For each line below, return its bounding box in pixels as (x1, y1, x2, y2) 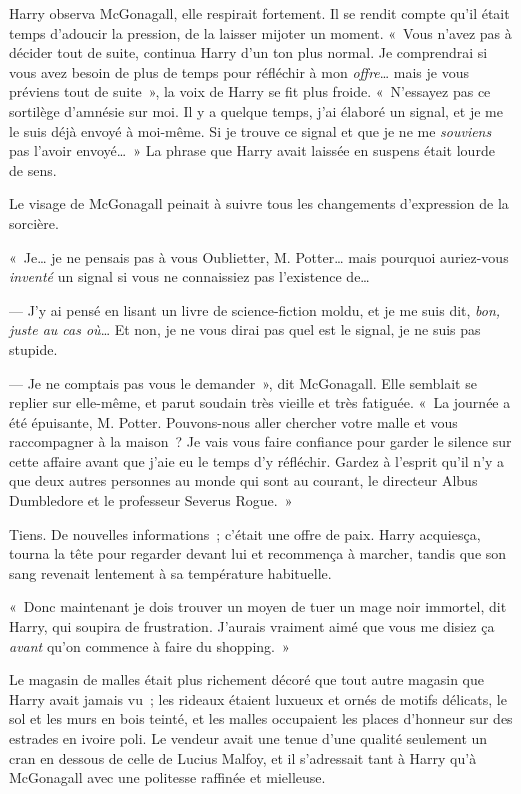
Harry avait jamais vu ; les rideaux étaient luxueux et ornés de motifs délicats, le (9, 688, 507, 709)
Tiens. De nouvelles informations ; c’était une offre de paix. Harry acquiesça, (9, 523, 481, 544)
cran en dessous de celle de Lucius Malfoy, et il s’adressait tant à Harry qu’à (9, 747, 477, 768)
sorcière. (9, 212, 59, 233)
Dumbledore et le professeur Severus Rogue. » (9, 490, 293, 511)
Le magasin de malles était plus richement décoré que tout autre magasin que (9, 669, 485, 690)
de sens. (9, 159, 57, 180)
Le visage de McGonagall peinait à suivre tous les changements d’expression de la (9, 193, 509, 214)
